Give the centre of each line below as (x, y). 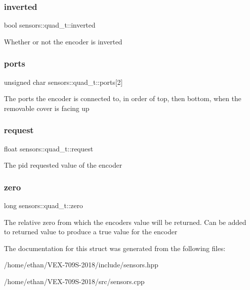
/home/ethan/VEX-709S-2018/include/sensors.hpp (81, 265)
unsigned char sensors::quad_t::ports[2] (63, 82)
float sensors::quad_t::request (49, 148)
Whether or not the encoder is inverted (63, 41)
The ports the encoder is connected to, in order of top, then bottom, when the (123, 98)
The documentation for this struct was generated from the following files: (115, 248)
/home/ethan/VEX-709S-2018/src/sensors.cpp (74, 281)
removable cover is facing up (47, 108)
